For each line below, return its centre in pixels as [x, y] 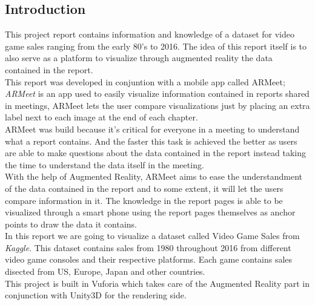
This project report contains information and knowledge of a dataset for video [150, 34]
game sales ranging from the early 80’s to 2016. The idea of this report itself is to [156, 46]
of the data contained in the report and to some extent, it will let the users [144, 188]
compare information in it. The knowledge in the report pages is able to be [144, 200]
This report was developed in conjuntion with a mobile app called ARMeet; [145, 81]
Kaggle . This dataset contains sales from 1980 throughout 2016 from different [148, 247]
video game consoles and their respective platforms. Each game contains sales [149, 259]
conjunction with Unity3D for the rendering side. [96, 295]
